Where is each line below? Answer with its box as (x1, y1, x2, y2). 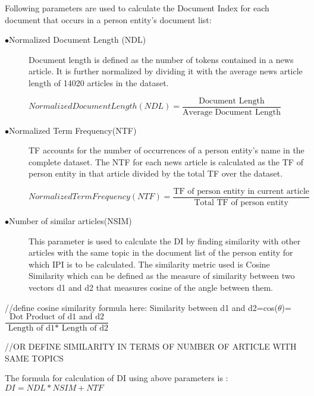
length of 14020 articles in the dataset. (29, 76, 169, 89)
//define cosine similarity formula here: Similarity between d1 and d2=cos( (5, 301, 278, 313)
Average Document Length (183, 108, 281, 117)
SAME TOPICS (5, 351, 64, 364)
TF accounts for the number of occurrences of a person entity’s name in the (29, 144, 304, 156)
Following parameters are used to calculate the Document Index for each (5, 2, 269, 14)
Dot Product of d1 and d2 (9, 313, 105, 322)
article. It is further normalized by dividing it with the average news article (29, 65, 303, 77)
